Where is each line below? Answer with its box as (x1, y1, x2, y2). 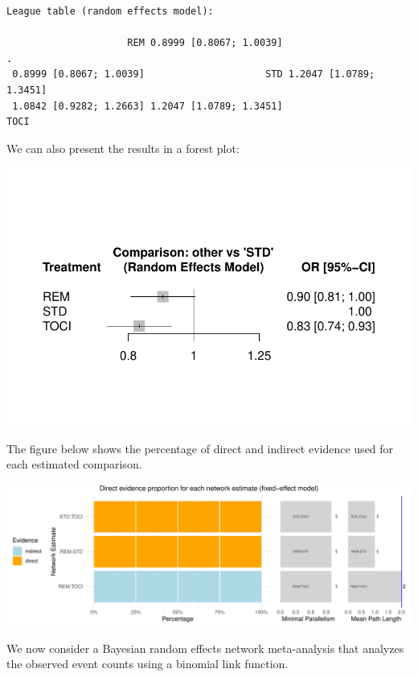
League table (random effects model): (6, 6, 214, 17)
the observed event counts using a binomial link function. (6, 655, 289, 672)
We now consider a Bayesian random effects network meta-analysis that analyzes (6, 639, 404, 656)
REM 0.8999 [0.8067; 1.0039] (127, 37, 283, 49)
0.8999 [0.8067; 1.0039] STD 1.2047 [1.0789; (12, 68, 375, 80)
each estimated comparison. (6, 456, 142, 473)
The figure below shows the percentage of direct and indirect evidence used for (6, 440, 394, 456)
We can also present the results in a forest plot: (6, 139, 240, 156)
